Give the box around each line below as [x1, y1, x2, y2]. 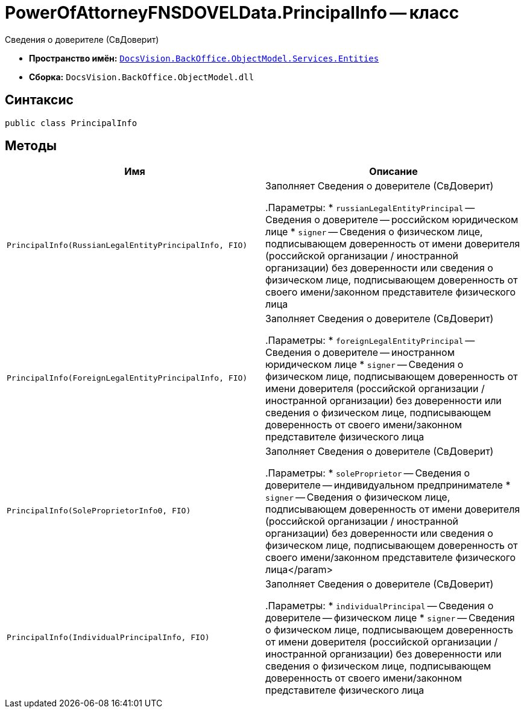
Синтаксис [5, 92, 74, 108]
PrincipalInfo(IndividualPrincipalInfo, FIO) [7, 632, 210, 642]
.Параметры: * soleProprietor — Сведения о [265, 467, 470, 480]
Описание [369, 165, 418, 178]
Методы [5, 138, 57, 154]
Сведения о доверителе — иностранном [265, 346, 455, 359]
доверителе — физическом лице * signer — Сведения [265, 612, 515, 624]
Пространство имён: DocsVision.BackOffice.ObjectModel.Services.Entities [29, 52, 379, 63]
